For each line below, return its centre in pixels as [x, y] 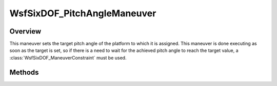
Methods [24, 72]
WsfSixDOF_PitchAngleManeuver [83, 13]
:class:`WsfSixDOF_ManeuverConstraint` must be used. [68, 58]
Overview [25, 31]
